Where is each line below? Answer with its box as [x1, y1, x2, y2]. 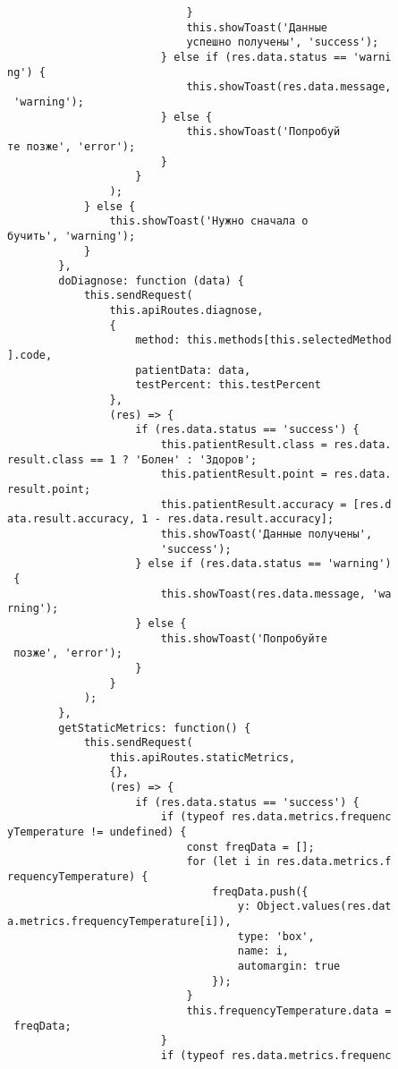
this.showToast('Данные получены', [160, 527, 373, 540]
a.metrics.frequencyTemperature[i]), [7, 915, 232, 929]
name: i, [237, 945, 289, 958]
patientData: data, [135, 363, 251, 377]
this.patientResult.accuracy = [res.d [160, 497, 392, 511]
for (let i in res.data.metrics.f [186, 855, 392, 869]
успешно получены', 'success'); [186, 36, 379, 49]
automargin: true [237, 960, 341, 972]
